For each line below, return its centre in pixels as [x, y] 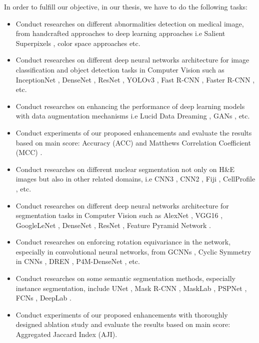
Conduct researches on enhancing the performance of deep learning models [130, 106]
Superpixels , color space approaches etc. [78, 43]
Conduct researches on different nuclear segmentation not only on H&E [125, 169]
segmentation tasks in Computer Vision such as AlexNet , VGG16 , [119, 215]
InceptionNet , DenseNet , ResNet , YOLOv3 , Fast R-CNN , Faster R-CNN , [135, 79]
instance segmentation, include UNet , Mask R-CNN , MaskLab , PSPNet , [131, 288]
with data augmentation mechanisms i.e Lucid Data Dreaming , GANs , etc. [133, 116]
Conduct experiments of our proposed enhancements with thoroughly [122, 314]
